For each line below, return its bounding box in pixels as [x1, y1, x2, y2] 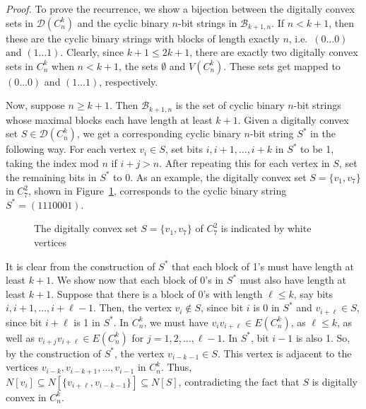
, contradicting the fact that [178, 374, 300, 388]
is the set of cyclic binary [175, 98, 285, 113]
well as [6, 330, 35, 345]
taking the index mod [6, 156, 99, 171]
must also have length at [240, 272, 346, 287]
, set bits [165, 142, 203, 156]
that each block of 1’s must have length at [172, 258, 354, 273]
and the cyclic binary [77, 15, 169, 30]
